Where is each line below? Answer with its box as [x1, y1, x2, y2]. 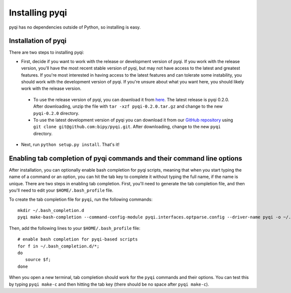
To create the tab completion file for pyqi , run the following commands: [9, 196, 153, 202]
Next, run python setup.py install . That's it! [21, 142, 120, 147]
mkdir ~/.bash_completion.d [17, 208, 84, 213]
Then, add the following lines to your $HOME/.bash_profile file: [9, 225, 141, 231]
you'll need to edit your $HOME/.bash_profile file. [9, 187, 113, 194]
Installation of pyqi [9, 37, 66, 45]
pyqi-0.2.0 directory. [33, 110, 80, 116]
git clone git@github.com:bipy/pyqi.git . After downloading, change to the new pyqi [33, 124, 221, 130]
